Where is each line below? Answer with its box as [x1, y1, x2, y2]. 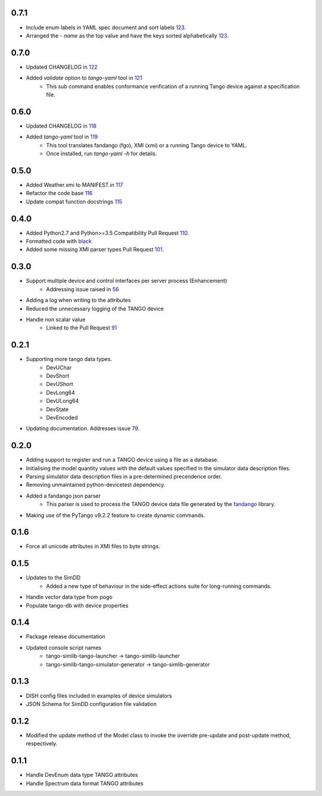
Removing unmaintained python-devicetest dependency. [26, 481, 166, 489]
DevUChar [46, 364, 72, 371]
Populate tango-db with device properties [26, 601, 129, 609]
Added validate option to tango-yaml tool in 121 [26, 75, 143, 82]
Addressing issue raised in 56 [46, 285, 119, 292]
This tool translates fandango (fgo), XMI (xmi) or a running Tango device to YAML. [46, 141, 247, 149]
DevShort [46, 372, 70, 379]
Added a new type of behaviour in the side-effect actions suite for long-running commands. [46, 582, 272, 590]
